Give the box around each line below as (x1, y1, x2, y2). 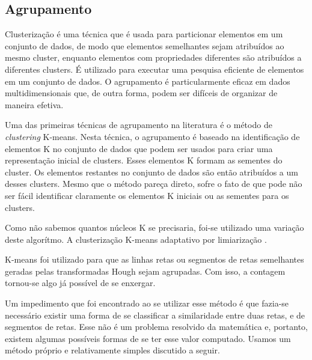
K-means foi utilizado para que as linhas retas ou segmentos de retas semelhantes (5, 253, 304, 266)
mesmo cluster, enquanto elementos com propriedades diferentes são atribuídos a (5, 51, 302, 64)
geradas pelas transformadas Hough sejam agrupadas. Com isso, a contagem (5, 264, 286, 277)
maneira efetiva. (5, 98, 64, 111)
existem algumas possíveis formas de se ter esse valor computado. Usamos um (5, 332, 291, 344)
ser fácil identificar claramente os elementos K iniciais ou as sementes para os (5, 189, 289, 201)
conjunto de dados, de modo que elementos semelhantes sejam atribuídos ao (5, 39, 284, 52)
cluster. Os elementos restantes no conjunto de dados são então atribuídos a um (5, 165, 298, 178)
